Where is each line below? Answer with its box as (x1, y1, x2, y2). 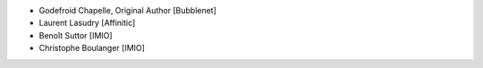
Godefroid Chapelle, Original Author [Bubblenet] (38, 5, 216, 15)
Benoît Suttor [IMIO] (38, 30, 113, 40)
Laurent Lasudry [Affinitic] (38, 18, 136, 29)
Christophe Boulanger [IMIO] (38, 43, 145, 54)
